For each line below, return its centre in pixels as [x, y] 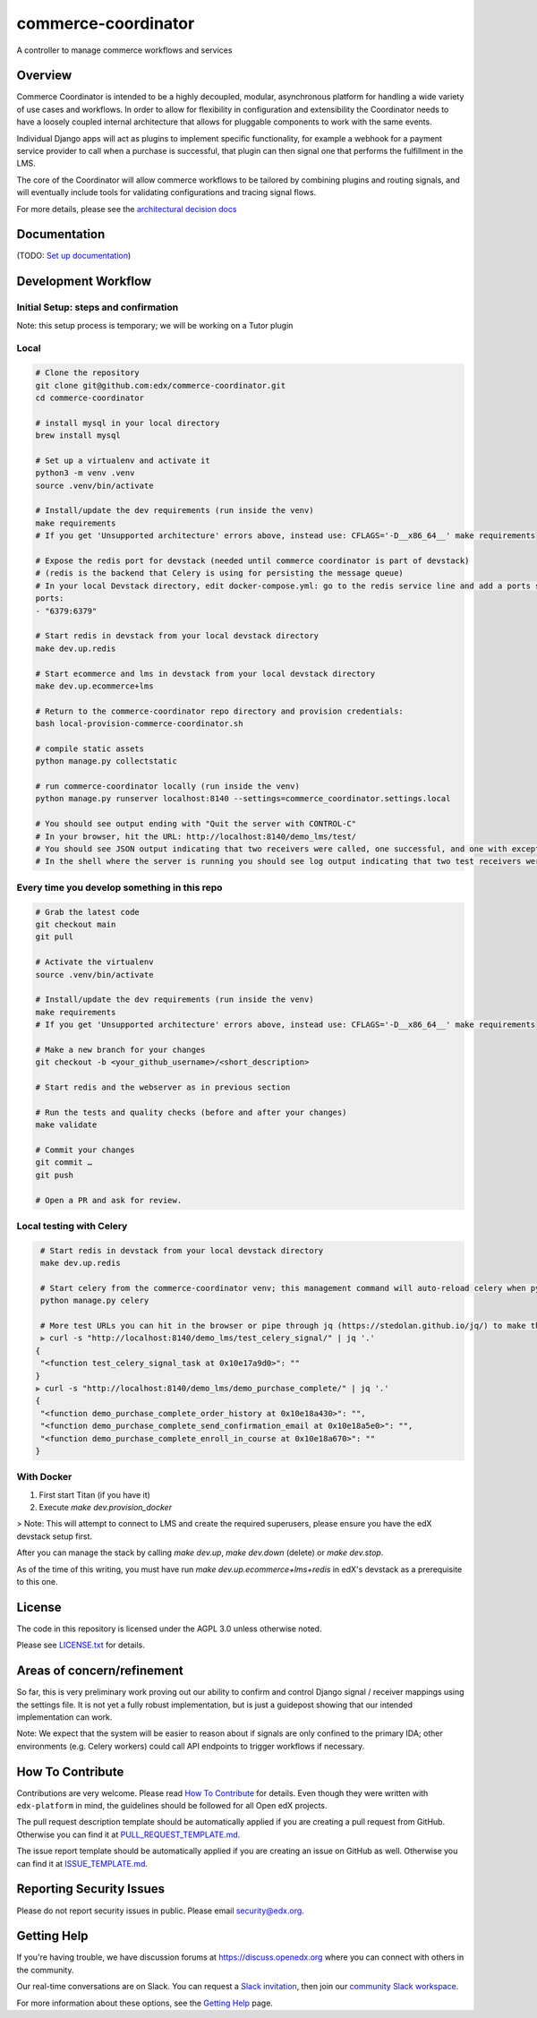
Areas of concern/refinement [100, 1671]
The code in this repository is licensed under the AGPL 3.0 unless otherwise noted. [169, 1629]
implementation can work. [64, 1717]
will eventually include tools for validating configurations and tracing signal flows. [166, 192]
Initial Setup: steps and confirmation [98, 307]
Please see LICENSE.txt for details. [81, 1645]
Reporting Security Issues [91, 1889]
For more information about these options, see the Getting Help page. [145, 2003]
